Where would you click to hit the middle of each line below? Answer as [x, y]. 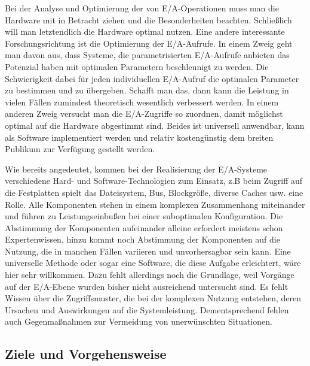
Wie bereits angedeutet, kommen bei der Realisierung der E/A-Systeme [136, 169]
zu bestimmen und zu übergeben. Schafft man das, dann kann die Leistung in [147, 90]
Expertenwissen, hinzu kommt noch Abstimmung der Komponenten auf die [142, 239]
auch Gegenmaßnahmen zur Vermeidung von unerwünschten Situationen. [139, 321]
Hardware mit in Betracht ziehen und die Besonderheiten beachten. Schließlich [148, 19]
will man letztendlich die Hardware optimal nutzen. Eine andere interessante [145, 31]
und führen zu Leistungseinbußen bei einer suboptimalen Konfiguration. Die [144, 216]
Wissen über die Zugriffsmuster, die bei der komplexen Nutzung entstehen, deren [153, 298]
